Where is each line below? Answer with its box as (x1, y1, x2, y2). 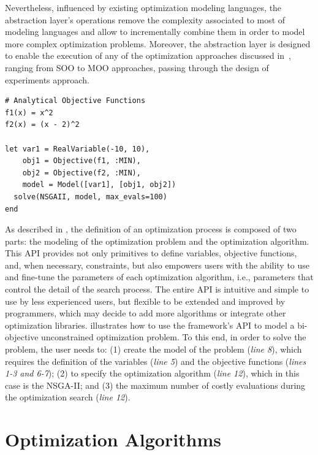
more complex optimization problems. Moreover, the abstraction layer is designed (5, 37, 311, 50)
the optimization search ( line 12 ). (5, 391, 131, 403)
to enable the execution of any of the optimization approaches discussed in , (5, 49, 292, 62)
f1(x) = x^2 (5, 108, 53, 117)
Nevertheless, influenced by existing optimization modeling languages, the (5, 1, 282, 13)
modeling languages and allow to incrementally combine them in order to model (5, 25, 305, 38)
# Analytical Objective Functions (5, 96, 146, 105)
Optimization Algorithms (5, 427, 222, 452)
